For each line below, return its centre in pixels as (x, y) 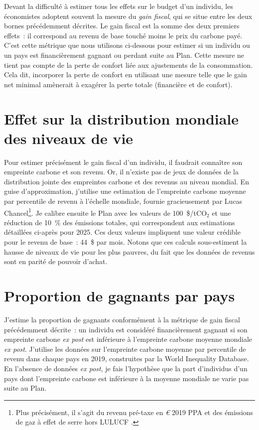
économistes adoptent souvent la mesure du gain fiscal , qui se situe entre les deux (128, 16)
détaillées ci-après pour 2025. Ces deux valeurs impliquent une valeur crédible (122, 232)
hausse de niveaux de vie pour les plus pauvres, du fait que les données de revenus (129, 251)
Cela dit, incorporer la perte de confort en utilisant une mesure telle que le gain (126, 74)
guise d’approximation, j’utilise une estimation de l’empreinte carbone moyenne (125, 191)
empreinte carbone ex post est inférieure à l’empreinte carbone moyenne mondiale (128, 339)
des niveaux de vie (69, 138)
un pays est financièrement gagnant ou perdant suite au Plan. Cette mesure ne (124, 55)
